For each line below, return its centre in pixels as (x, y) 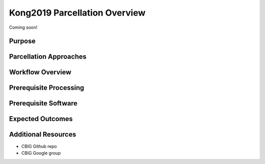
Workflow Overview (40, 72)
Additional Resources (42, 134)
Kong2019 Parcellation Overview (77, 13)
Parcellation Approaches (48, 57)
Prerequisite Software (43, 103)
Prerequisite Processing (47, 88)
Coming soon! (23, 27)
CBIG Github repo (39, 146)
